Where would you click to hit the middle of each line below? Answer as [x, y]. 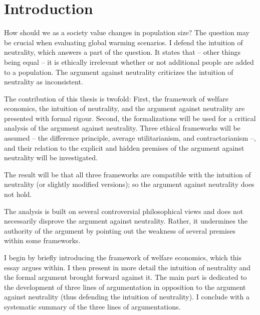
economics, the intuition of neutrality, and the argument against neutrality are [124, 108]
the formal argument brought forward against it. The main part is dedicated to [125, 277]
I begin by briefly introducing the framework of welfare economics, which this [123, 257]
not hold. [18, 194]
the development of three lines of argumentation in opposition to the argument [125, 287]
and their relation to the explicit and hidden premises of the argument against [124, 147]
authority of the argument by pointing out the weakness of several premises [120, 230]
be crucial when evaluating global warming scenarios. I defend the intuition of [123, 42]
